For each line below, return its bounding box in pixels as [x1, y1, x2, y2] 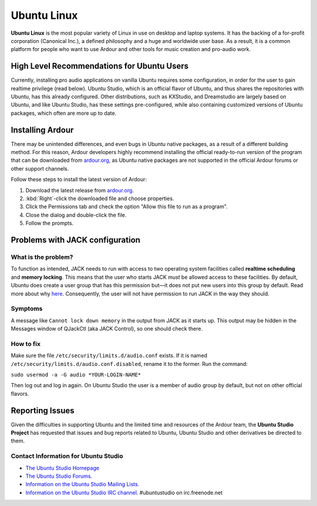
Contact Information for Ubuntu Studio [11, 452, 123, 460]
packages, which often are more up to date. [11, 109, 117, 116]
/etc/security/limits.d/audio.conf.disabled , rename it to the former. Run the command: [11, 360, 248, 367]
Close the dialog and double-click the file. [25, 211, 127, 218]
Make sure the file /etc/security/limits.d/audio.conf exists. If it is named [11, 352, 208, 359]
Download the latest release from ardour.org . [25, 187, 134, 194]
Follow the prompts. [25, 219, 74, 227]
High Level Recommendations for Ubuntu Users [11, 61, 189, 71]
